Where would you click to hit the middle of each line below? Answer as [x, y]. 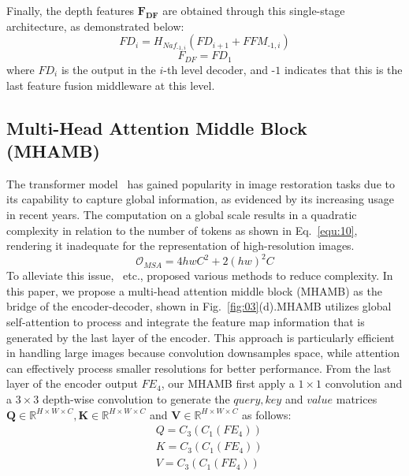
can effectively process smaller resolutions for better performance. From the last [199, 368]
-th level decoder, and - [219, 69]
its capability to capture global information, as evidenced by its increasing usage [201, 199]
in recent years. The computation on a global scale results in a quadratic [182, 214]
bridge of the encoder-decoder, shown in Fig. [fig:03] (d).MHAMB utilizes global [199, 306]
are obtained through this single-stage [254, 10]
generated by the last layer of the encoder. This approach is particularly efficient [201, 337]
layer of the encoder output [72, 383]
